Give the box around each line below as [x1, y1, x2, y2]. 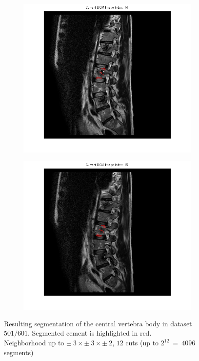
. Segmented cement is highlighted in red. [28, 328, 152, 338]
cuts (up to [125, 338, 159, 348]
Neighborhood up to [4, 338, 64, 348]
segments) [4, 347, 34, 357]
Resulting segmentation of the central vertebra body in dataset [4, 318, 192, 328]
